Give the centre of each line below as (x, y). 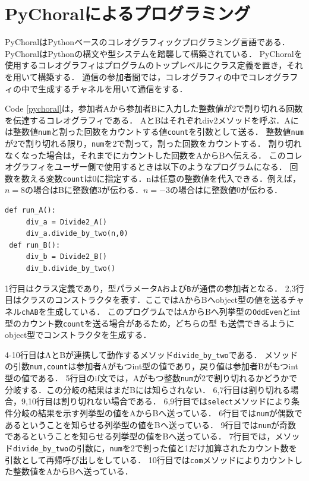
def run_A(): (30, 211)
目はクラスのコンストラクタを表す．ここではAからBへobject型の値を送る (146, 300)
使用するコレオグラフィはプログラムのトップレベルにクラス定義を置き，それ (154, 65)
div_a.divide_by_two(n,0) (77, 234)
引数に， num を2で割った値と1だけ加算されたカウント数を (187, 447)
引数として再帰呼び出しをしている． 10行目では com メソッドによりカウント (150, 459)
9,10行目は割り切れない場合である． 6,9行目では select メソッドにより (156, 401)
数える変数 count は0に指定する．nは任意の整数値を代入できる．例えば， (161, 178)
